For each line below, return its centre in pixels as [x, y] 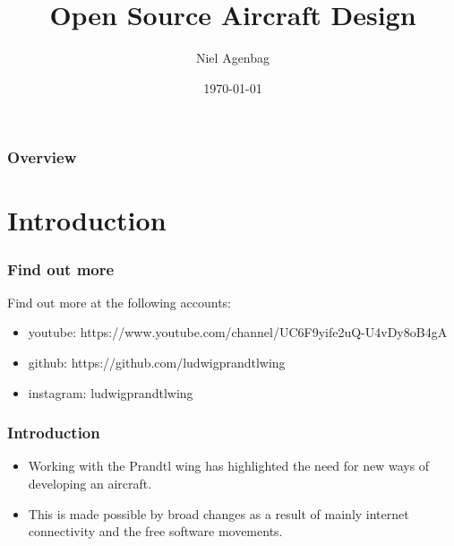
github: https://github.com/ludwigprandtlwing [157, 363]
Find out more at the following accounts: [119, 302]
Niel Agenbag [233, 58]
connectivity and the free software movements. [155, 531]
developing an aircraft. [90, 484]
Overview [42, 157]
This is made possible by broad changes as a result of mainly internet [218, 513]
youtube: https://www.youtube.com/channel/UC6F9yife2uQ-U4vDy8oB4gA [238, 332]
